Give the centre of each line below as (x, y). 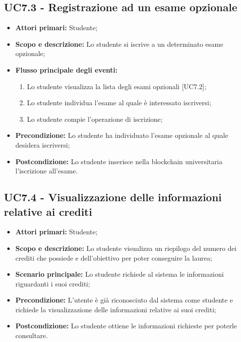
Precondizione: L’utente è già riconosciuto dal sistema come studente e (124, 300)
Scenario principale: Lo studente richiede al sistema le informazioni (120, 274)
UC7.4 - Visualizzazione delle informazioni (113, 197)
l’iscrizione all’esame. (46, 171)
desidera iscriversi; (43, 144)
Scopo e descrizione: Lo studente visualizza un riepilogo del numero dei (126, 248)
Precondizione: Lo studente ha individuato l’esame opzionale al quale (122, 135)
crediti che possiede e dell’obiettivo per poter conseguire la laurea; (114, 257)
